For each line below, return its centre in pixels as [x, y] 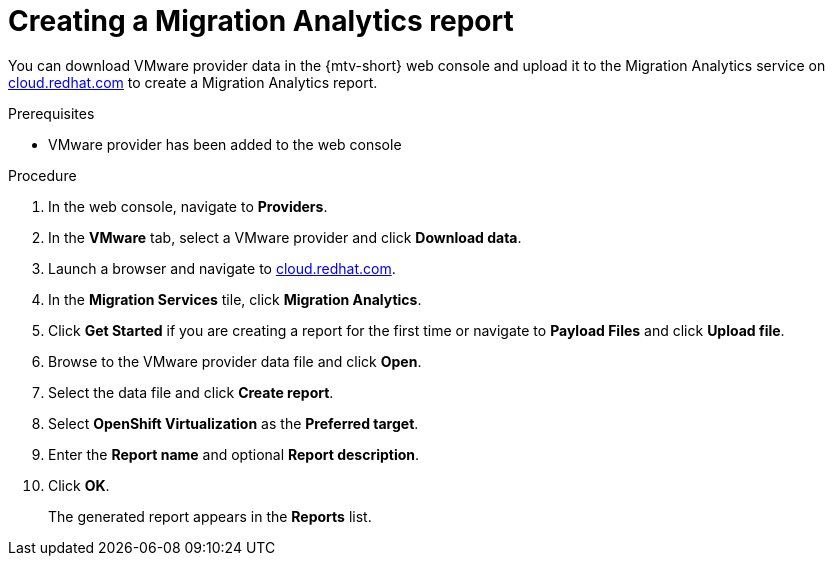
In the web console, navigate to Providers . [188, 206]
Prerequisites [51, 113]
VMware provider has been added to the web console [225, 144]
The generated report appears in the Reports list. [210, 516]
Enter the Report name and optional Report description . [234, 454]
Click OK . [79, 485]
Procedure [42, 175]
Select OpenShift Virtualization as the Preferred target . [233, 423]
